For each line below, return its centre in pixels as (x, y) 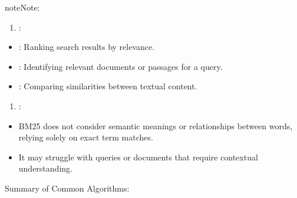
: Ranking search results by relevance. (87, 47)
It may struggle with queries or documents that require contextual (138, 157)
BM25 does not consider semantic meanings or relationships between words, (156, 125)
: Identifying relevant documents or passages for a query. (121, 66)
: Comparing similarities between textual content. (108, 86)
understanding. (45, 168)
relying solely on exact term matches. (86, 137)
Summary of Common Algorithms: (67, 188)
